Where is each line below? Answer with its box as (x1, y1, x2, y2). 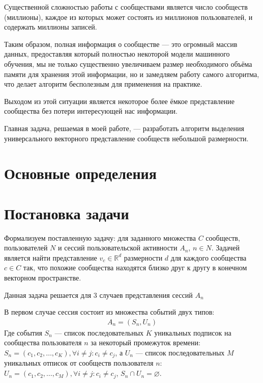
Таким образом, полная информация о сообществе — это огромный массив (4, 38, 238, 49)
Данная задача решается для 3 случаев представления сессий (4, 289, 193, 300)
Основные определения (4, 163, 157, 184)
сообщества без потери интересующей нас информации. (4, 106, 178, 116)
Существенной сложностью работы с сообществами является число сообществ (4, 2, 248, 12)
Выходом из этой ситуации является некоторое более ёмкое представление (4, 95, 235, 106)
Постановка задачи (4, 202, 129, 223)
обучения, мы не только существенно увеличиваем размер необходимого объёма (4, 58, 252, 69)
